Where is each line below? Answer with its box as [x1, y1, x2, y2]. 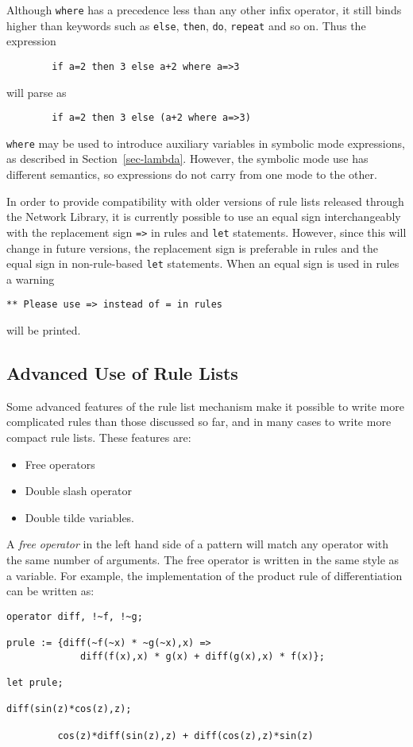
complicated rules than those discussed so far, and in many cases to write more [6, 413, 392, 430]
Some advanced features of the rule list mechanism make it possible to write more [6, 397, 404, 414]
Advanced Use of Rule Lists [6, 360, 238, 385]
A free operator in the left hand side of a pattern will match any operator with [6, 536, 389, 552]
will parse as [6, 83, 67, 100]
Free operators [25, 455, 95, 472]
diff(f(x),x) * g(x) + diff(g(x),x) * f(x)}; [80, 650, 325, 662]
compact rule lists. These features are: [6, 428, 191, 445]
